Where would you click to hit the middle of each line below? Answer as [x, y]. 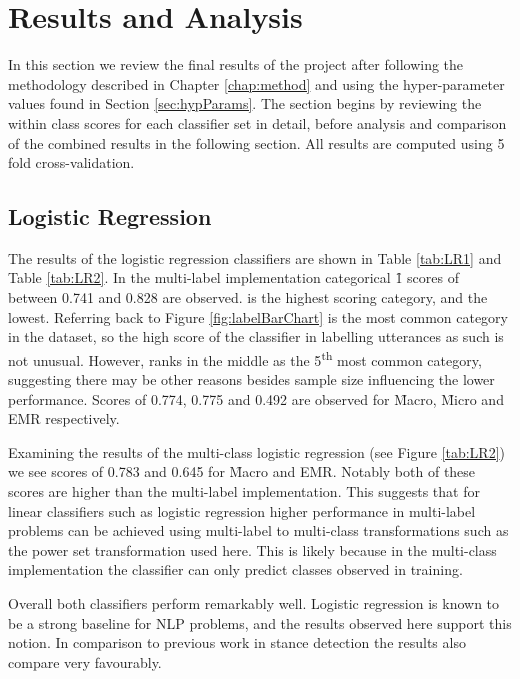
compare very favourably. [85, 661]
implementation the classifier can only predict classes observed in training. [235, 569]
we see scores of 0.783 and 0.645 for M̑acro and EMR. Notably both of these [242, 471]
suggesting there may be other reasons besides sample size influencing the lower [251, 379]
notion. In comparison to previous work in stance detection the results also [237, 642]
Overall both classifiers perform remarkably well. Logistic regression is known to [254, 603]
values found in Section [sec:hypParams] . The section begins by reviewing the [245, 103]
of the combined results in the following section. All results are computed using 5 [256, 142]
